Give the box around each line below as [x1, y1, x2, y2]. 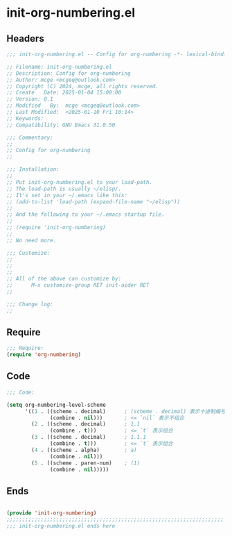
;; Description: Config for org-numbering [6, 69, 131, 77]
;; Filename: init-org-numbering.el [6, 63, 112, 70]
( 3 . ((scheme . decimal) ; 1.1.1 [31, 434, 147, 441]
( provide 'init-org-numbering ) [6, 510, 97, 517]
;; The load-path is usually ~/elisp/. [6, 185, 122, 192]
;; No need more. [6, 237, 57, 244]
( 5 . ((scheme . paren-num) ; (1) [31, 460, 140, 467]
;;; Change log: [6, 301, 53, 308]
